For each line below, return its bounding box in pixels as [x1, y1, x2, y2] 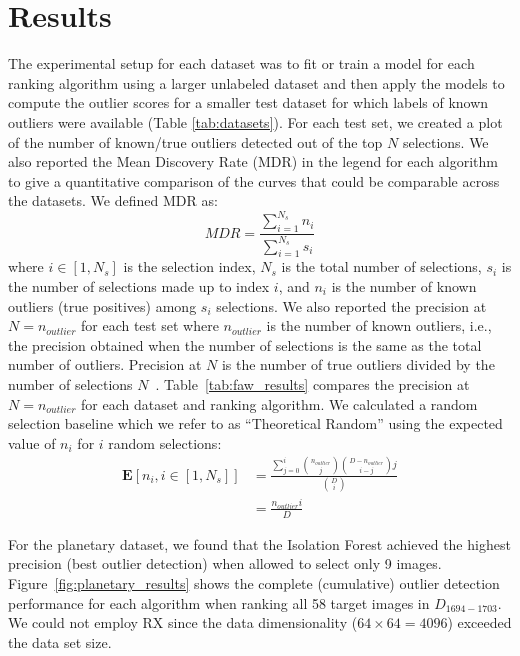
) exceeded [447, 612, 512, 633]
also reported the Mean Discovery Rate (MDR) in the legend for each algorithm [8, 151, 498, 172]
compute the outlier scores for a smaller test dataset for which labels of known [8, 92, 489, 113]
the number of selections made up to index [8, 275, 270, 296]
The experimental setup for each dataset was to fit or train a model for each [8, 53, 475, 74]
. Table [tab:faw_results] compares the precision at [155, 373, 470, 394]
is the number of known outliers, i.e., [266, 315, 492, 336]
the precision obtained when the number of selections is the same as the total [8, 334, 482, 355]
